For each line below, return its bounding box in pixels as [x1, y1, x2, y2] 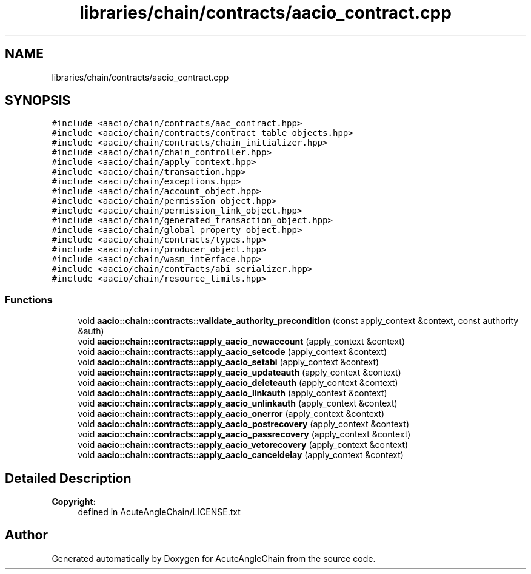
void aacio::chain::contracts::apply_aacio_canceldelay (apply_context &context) [78, 450, 404, 461]
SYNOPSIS [5, 93, 71, 109]
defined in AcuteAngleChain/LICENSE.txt [78, 507, 241, 518]
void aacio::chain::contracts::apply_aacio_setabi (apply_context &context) [78, 357, 379, 368]
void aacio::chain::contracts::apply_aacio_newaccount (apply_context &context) [78, 336, 406, 347]
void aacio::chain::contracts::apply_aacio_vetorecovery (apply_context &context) [78, 439, 409, 450]
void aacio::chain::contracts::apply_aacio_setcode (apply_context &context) [78, 346, 387, 357]
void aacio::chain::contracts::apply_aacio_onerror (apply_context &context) [78, 408, 385, 419]
